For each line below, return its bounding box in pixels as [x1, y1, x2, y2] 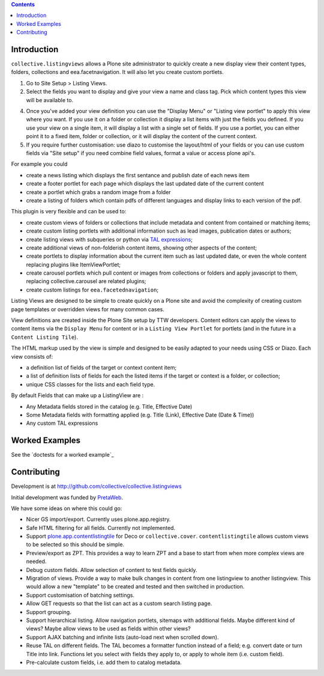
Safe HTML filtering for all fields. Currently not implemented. [26, 524, 176, 531]
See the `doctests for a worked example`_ [11, 451, 114, 458]
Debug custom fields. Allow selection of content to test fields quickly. [26, 566, 197, 573]
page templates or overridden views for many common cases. [11, 305, 164, 312]
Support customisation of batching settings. [26, 591, 135, 598]
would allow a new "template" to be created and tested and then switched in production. [26, 583, 245, 590]
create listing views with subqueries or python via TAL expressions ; [26, 236, 193, 243]
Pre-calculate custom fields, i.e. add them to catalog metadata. [26, 659, 182, 666]
